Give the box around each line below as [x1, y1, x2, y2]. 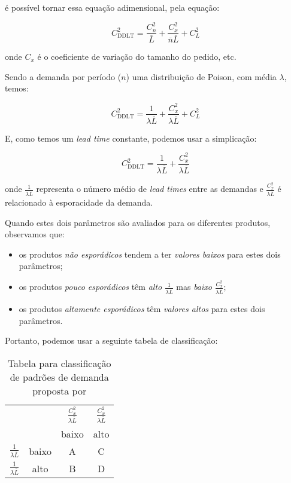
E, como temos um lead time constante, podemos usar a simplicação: [5, 132, 257, 144]
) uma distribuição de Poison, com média [126, 70, 277, 82]
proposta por [32, 383, 87, 398]
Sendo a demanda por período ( [5, 70, 122, 82]
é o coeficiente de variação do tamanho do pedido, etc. [37, 50, 237, 63]
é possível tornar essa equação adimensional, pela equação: [5, 1, 220, 13]
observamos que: [5, 228, 65, 240]
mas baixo [176, 280, 212, 293]
